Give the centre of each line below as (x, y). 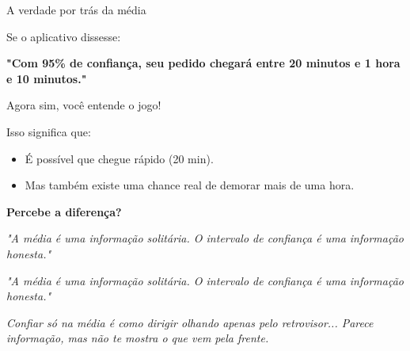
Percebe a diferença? (64, 211)
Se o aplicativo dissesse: (64, 36)
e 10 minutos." (47, 78)
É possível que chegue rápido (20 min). (119, 158)
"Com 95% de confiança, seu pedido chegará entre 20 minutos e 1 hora (203, 63)
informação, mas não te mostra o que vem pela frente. (138, 338)
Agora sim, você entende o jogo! (84, 105)
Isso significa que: (49, 131)
